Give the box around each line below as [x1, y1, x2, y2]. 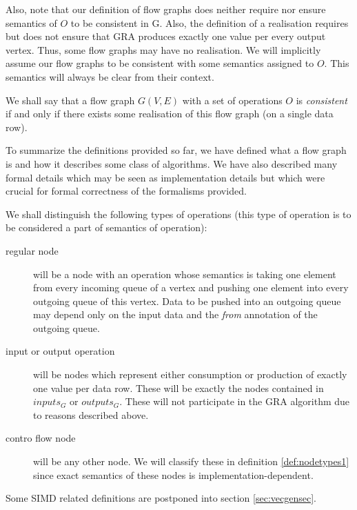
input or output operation [6, 344, 115, 358]
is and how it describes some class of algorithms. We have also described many [6, 156, 338, 170]
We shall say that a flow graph [6, 92, 135, 107]
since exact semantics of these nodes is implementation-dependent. [33, 467, 314, 482]
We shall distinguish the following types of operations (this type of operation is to [6, 206, 351, 221]
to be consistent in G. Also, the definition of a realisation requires [70, 15, 349, 30]
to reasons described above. [33, 407, 149, 422]
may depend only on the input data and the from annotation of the [33, 307, 318, 322]
